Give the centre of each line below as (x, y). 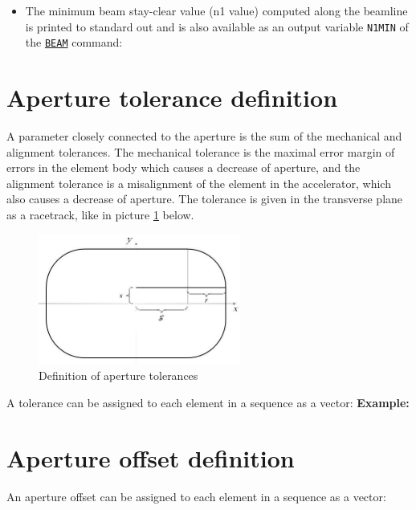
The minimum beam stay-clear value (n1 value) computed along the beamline (216, 10)
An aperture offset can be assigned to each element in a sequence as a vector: (196, 496)
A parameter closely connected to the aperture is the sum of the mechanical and (204, 136)
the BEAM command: (74, 42)
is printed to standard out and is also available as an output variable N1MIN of (217, 26)
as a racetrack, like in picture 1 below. (100, 214)
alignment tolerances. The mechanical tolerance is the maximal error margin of (201, 151)
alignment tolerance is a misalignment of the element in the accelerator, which (199, 183)
